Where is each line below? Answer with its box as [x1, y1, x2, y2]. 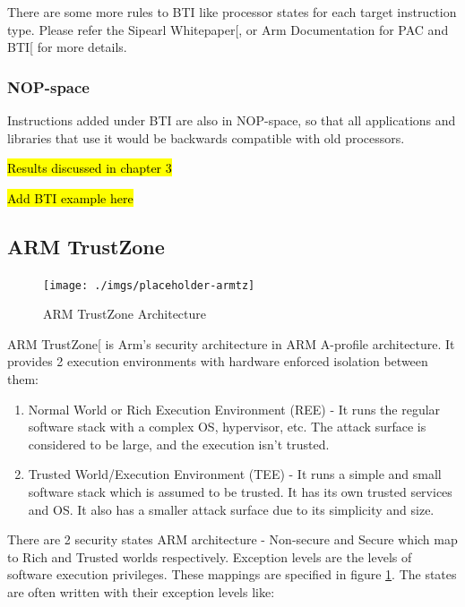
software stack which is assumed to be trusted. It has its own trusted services [28, 482, 452, 500]
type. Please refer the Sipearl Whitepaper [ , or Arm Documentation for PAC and [7, 20, 449, 38]
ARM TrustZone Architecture [43, 304, 206, 323]
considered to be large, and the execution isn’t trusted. [28, 434, 330, 453]
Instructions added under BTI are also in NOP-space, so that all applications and [7, 111, 456, 129]
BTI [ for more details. [7, 38, 127, 56]
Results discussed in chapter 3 [7, 158, 172, 177]
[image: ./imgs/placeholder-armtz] [43, 278, 255, 292]
